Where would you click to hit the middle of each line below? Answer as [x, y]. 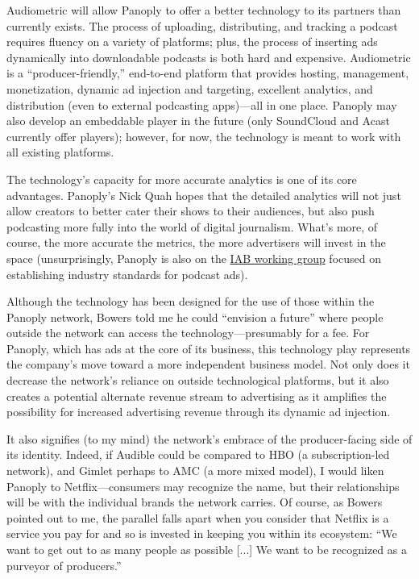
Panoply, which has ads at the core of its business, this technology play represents [209, 348]
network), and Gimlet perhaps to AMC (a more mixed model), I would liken [195, 471]
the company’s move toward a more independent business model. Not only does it [208, 364]
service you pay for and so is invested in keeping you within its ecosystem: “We [202, 533]
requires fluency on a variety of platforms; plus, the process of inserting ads [192, 42]
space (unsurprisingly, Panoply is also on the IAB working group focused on [194, 258]
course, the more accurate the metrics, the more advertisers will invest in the [196, 242]
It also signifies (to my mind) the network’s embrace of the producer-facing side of [209, 438]
